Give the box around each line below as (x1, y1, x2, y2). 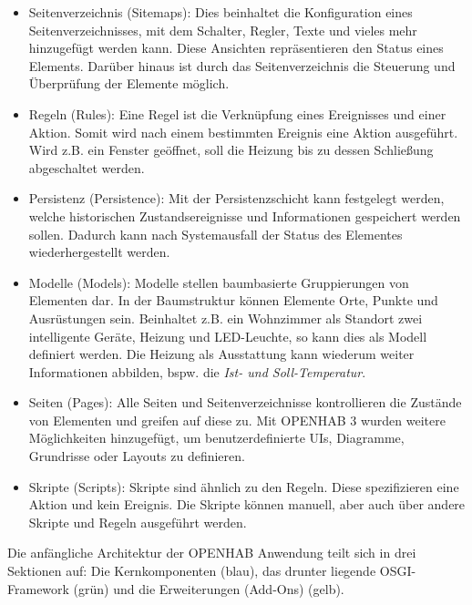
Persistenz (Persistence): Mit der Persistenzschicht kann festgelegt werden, (28, 189, 445, 208)
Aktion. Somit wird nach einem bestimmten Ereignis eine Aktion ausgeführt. (28, 122, 458, 141)
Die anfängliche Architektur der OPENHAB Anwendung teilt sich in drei (7, 543, 416, 562)
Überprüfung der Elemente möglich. (28, 74, 230, 93)
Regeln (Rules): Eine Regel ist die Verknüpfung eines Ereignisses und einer (28, 104, 446, 123)
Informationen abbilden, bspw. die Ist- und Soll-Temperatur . (28, 362, 366, 381)
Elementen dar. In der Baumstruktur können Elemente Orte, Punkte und (28, 291, 438, 310)
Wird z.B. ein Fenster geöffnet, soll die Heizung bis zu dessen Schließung (28, 140, 434, 159)
